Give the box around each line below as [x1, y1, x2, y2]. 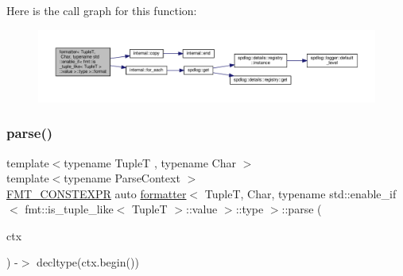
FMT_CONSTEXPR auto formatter [6, 185, 187, 201]
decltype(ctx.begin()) [37, 254, 139, 270]
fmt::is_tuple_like [25, 201, 114, 217]
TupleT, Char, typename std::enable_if [204, 185, 397, 201]
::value [186, 201, 218, 217]
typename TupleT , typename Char [64, 154, 236, 171]
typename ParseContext [64, 170, 180, 186]
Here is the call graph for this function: [6, 2, 197, 18]
